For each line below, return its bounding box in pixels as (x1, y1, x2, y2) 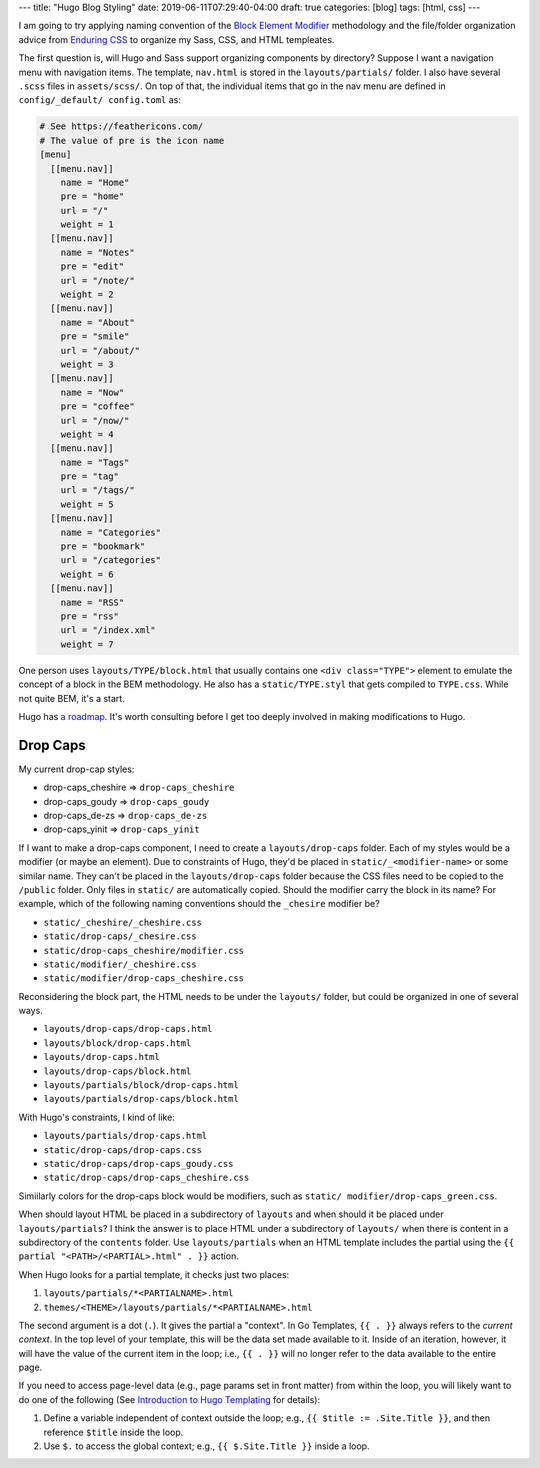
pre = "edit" (60, 261, 125, 272)
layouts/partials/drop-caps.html (43, 1130, 208, 1142)
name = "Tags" (60, 456, 130, 468)
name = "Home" (60, 176, 130, 188)
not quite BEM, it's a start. (18, 692, 125, 704)
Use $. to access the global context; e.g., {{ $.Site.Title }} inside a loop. (43, 1440, 370, 1452)
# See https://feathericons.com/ (39, 121, 204, 132)
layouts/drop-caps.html (43, 1051, 160, 1063)
